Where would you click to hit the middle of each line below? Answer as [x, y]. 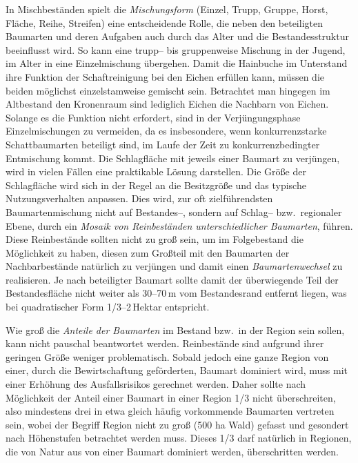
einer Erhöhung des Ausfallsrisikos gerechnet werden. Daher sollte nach [156, 384]
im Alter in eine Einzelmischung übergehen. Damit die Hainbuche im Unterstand [177, 63]
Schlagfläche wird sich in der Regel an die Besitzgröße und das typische [156, 185]
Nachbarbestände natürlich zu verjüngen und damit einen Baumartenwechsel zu [174, 266]
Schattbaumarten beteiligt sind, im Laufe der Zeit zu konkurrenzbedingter [163, 144]
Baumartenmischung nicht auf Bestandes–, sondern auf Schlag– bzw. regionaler [174, 211]
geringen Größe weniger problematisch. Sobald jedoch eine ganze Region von [167, 356]
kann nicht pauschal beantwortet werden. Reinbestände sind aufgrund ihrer [165, 343]
